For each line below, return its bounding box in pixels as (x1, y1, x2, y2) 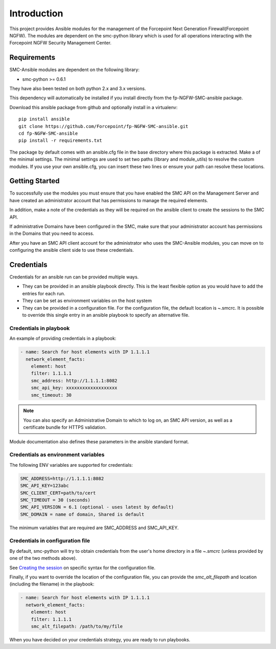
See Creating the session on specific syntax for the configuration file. (9, 565, 156, 571)
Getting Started (9, 177, 60, 185)
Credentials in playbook (9, 324, 70, 332)
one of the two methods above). (9, 555, 77, 561)
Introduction (9, 8, 63, 19)
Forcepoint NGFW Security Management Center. (9, 40, 112, 46)
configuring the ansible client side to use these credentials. (9, 247, 134, 253)
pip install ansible (18, 116, 70, 122)
